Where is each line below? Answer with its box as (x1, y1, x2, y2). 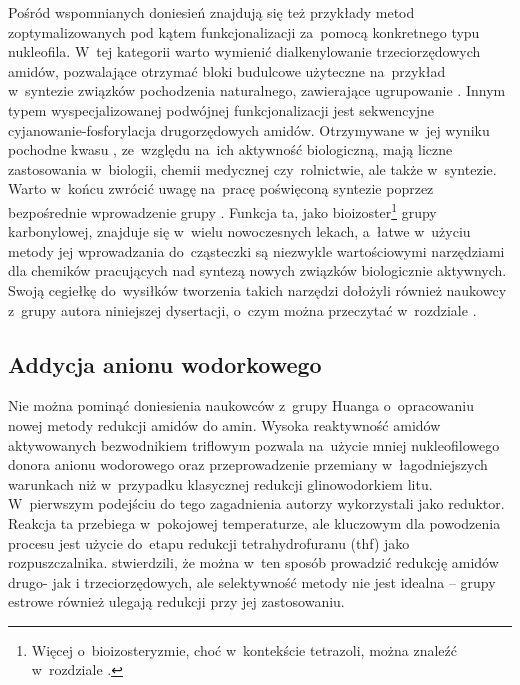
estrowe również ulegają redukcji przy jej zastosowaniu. (8, 591, 345, 612)
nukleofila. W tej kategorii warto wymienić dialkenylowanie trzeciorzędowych (8, 41, 481, 62)
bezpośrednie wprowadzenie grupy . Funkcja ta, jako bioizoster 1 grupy (8, 198, 437, 222)
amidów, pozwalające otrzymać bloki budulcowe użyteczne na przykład (8, 60, 446, 81)
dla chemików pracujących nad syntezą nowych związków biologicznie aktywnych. (8, 260, 507, 281)
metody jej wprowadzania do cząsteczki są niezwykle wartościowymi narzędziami (8, 240, 505, 261)
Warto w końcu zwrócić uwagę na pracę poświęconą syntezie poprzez (8, 178, 434, 199)
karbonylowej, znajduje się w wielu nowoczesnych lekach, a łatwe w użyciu (8, 221, 471, 242)
